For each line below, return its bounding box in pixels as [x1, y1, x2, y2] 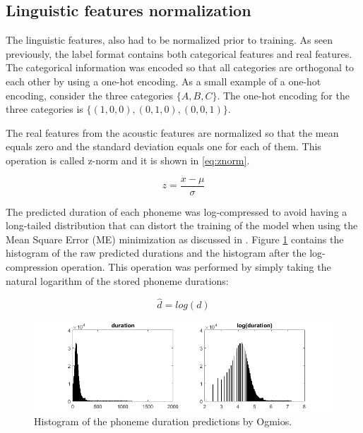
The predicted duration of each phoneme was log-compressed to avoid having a [6, 204, 347, 219]
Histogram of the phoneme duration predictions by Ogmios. [34, 413, 292, 428]
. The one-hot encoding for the [217, 87, 350, 102]
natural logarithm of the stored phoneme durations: [6, 273, 229, 288]
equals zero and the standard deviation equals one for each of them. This [6, 139, 321, 154]
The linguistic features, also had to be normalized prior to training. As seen [6, 32, 333, 47]
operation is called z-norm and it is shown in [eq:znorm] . [6, 152, 250, 167]
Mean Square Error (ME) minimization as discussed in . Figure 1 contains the [6, 231, 344, 246]
